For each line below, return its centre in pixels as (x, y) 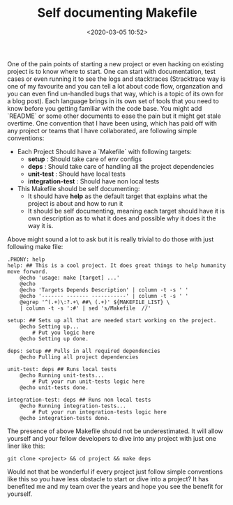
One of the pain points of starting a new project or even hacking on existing (116, 63)
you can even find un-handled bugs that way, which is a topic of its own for (115, 93)
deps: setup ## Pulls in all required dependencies (84, 351)
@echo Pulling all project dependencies (79, 357)
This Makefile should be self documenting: (78, 188)
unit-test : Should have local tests (76, 174)
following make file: (35, 246)
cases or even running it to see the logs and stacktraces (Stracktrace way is (116, 79)
